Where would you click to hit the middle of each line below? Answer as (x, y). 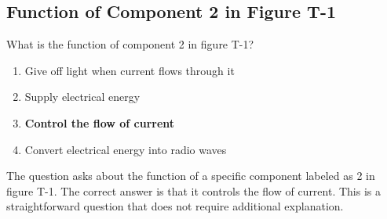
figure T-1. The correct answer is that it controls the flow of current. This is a (193, 190)
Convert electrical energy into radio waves (126, 149)
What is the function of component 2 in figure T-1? (130, 44)
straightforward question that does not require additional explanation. (175, 206)
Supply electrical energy (82, 97)
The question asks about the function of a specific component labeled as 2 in (191, 176)
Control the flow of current (100, 122)
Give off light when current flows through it (130, 70)
